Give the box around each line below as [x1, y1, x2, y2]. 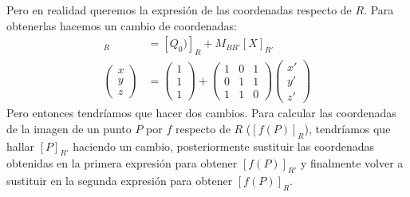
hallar [6, 137, 35, 154]
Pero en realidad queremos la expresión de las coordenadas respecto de [6, 2, 352, 18]
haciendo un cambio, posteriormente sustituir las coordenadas [73, 137, 375, 154]
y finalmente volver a [300, 155, 404, 171]
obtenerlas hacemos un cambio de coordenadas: [6, 17, 237, 33]
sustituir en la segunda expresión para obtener [6, 172, 233, 189]
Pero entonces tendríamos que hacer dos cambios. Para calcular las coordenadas [6, 104, 396, 121]
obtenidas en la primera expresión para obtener [6, 155, 238, 171]
